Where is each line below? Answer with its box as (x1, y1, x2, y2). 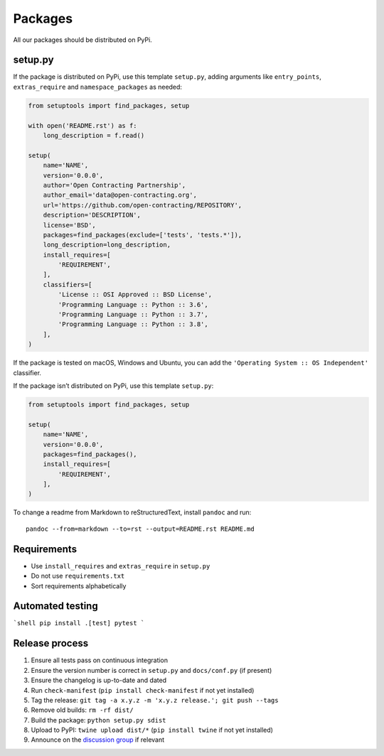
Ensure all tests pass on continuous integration (31, 656, 169, 664)
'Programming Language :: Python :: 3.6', (58, 301, 209, 308)
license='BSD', (43, 221, 96, 229)
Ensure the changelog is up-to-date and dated (31, 676, 167, 685)
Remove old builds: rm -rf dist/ (31, 706, 134, 714)
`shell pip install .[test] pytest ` (13, 619, 145, 627)
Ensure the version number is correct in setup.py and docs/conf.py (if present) (31, 666, 272, 674)
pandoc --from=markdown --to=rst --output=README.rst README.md (26, 524, 255, 533)
